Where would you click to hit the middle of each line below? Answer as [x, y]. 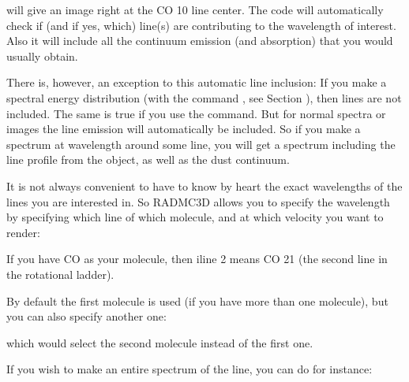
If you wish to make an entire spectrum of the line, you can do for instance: [189, 369]
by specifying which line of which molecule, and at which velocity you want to [195, 217]
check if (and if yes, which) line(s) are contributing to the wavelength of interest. [201, 25]
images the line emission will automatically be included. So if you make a [184, 129]
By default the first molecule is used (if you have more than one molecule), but [197, 300]
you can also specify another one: [86, 316]
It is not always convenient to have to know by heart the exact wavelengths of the [204, 185]
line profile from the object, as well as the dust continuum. [148, 159]
